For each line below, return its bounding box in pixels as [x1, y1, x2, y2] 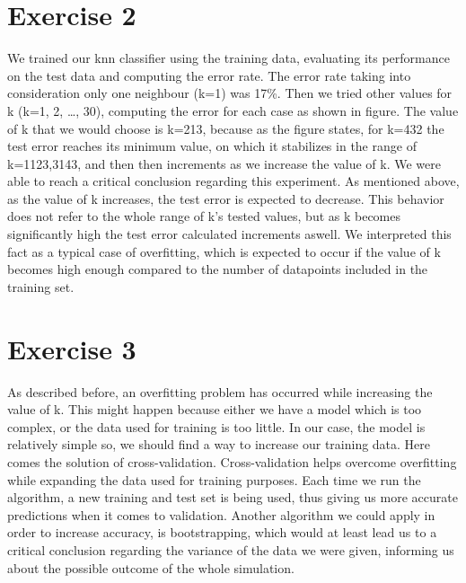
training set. [7, 277, 75, 296]
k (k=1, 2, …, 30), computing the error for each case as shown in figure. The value [7, 101, 459, 119]
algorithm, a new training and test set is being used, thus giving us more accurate [7, 488, 458, 507]
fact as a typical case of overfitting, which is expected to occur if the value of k [7, 242, 441, 261]
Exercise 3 [7, 330, 136, 367]
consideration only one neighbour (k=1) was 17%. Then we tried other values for [7, 84, 453, 102]
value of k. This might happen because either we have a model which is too [7, 400, 422, 419]
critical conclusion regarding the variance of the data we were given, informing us [7, 540, 454, 559]
